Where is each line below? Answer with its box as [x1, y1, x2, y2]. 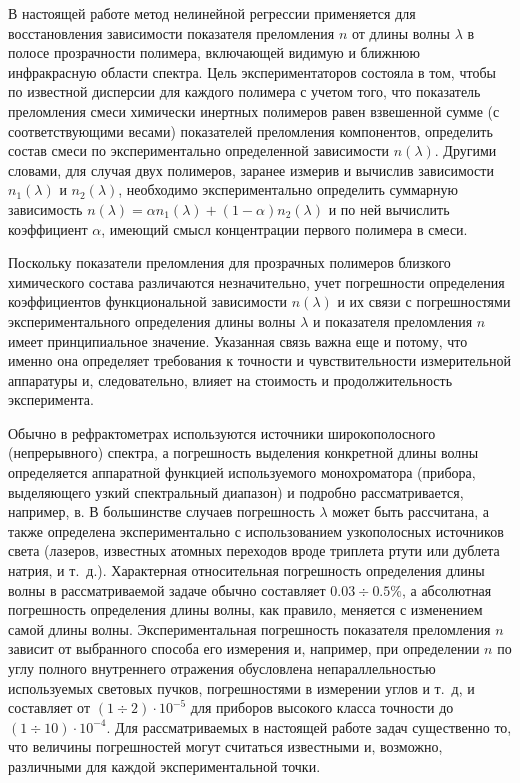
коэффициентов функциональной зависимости [8, 291, 288, 312]
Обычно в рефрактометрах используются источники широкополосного [8, 422, 436, 443]
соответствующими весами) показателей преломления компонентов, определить [8, 120, 493, 141]
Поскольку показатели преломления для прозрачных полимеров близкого [8, 252, 451, 273]
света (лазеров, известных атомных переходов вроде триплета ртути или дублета [8, 540, 500, 561]
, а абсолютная [401, 579, 492, 600]
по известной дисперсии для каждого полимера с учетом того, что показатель [8, 81, 481, 102]
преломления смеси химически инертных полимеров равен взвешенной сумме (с [8, 100, 500, 121]
